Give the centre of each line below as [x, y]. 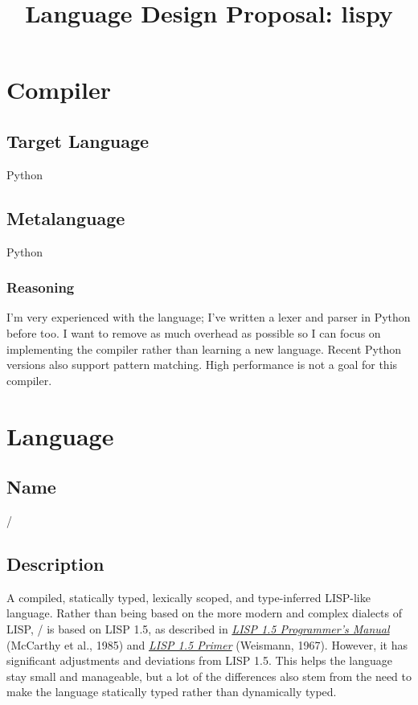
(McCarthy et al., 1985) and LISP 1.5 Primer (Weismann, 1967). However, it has [207, 644]
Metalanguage [66, 217]
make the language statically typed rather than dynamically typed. [172, 692]
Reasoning [41, 287]
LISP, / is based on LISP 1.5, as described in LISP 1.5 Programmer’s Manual [198, 628]
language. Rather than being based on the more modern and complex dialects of [205, 613]
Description [55, 563]
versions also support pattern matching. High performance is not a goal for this [202, 365]
